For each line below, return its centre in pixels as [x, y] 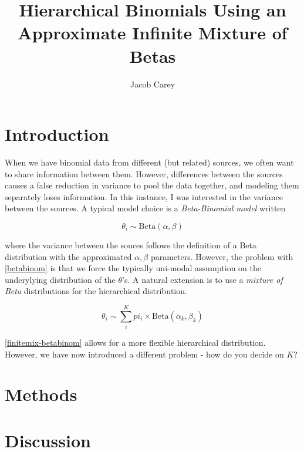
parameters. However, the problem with [222, 256]
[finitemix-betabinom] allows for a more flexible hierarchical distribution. [135, 343]
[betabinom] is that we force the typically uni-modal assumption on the [133, 268]
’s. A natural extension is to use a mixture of [202, 279]
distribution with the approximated [68, 256]
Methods [41, 394]
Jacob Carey [153, 84]
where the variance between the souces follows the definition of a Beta [131, 245]
